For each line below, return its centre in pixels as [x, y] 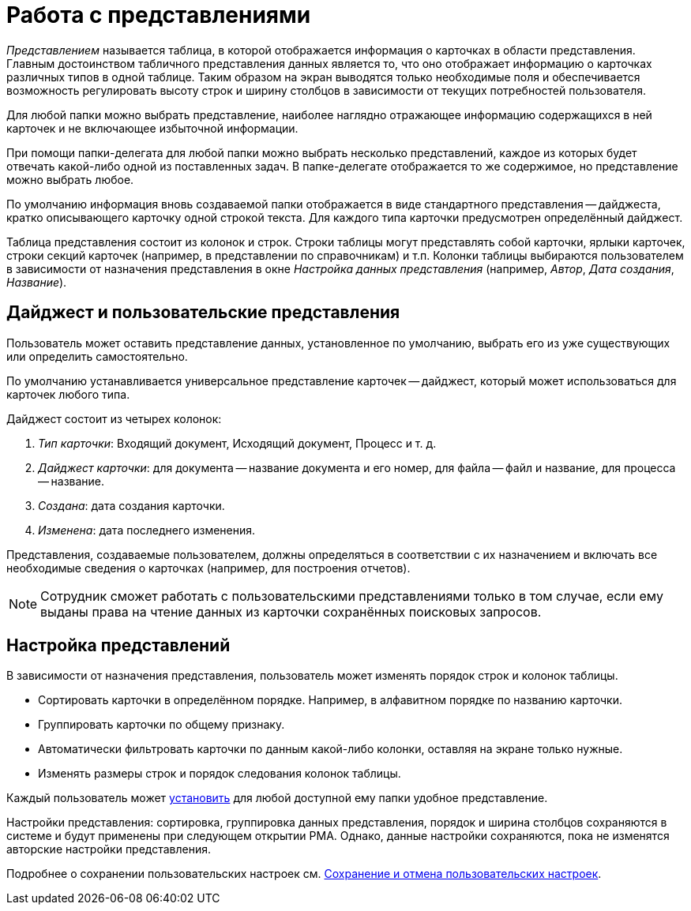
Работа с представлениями [159, 15]
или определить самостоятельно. [97, 356]
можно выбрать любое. [70, 179]
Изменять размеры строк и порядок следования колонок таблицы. [220, 774]
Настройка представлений [118, 646]
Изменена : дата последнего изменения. [147, 530]
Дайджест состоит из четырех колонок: [114, 418]
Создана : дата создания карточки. [131, 505]
